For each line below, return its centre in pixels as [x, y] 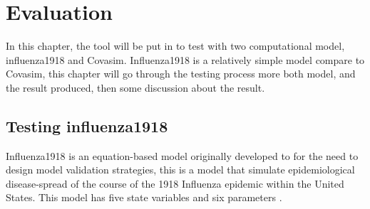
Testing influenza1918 [87, 125]
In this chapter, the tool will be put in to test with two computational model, [175, 46]
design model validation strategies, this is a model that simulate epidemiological [180, 170]
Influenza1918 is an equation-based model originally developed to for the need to [182, 155]
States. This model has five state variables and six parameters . [144, 197]
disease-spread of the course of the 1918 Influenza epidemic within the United [175, 183]
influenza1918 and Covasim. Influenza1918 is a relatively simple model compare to [185, 59]
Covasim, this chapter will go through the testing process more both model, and [181, 74]
